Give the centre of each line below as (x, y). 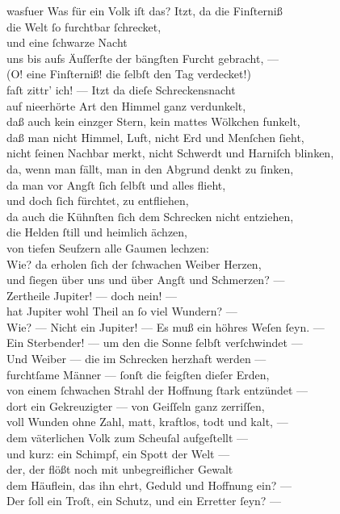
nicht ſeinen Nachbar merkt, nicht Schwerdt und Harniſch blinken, (170, 153)
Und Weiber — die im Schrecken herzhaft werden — (136, 359)
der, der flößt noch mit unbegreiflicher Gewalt (120, 469)
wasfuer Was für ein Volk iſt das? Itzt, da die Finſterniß (145, 10)
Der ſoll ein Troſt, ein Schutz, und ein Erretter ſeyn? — (144, 501)
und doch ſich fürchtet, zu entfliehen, (98, 201)
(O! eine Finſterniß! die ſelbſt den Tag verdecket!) (129, 74)
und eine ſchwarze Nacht (67, 42)
